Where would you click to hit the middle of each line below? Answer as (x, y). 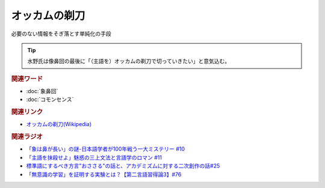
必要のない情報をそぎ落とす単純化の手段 (61, 34)
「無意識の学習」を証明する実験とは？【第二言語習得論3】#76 (104, 174)
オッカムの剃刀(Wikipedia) (59, 124)
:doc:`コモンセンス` (50, 100)
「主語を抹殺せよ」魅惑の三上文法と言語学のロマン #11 (94, 157)
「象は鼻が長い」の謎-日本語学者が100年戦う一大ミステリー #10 (106, 149)
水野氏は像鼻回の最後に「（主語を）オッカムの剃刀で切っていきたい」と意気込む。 (129, 61)
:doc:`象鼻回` (42, 91)
